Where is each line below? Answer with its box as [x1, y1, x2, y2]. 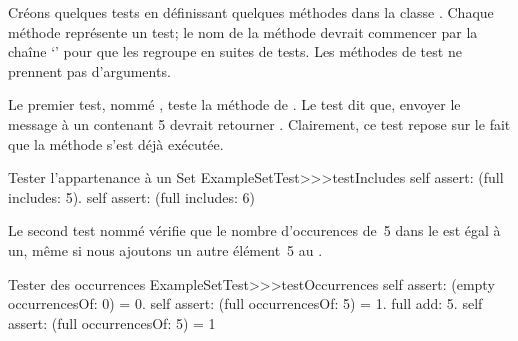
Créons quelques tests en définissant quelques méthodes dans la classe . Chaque [8, 2, 494, 22]
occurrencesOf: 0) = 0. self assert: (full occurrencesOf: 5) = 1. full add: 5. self [8, 293, 483, 314]
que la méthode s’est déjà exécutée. [8, 133, 224, 154]
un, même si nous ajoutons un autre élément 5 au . [8, 239, 323, 260]
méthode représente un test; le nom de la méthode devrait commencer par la [8, 21, 478, 42]
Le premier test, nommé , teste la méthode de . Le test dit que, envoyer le [8, 94, 461, 115]
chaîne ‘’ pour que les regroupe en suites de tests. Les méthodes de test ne [8, 41, 462, 62]
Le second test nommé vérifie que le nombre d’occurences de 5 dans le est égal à [8, 220, 501, 241]
